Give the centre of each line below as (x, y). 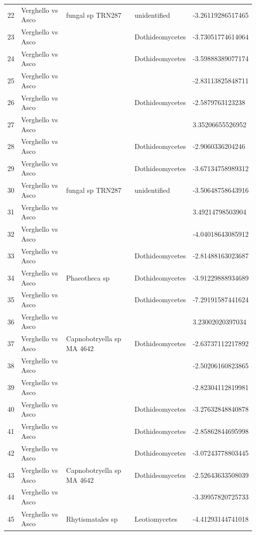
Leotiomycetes (156, 518)
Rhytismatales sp (92, 518)
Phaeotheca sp (88, 277)
